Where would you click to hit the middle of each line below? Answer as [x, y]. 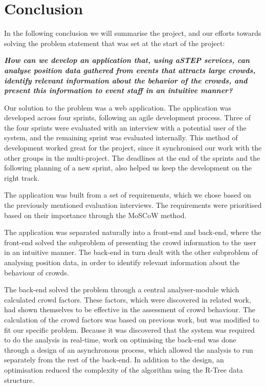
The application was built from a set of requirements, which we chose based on [128, 195]
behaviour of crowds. [37, 272]
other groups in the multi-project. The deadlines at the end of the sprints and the [132, 157]
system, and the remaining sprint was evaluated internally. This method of [121, 137]
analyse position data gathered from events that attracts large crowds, [130, 70]
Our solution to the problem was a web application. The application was [118, 107]
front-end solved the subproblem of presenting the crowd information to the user [130, 242]
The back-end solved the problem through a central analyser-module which [122, 289]
